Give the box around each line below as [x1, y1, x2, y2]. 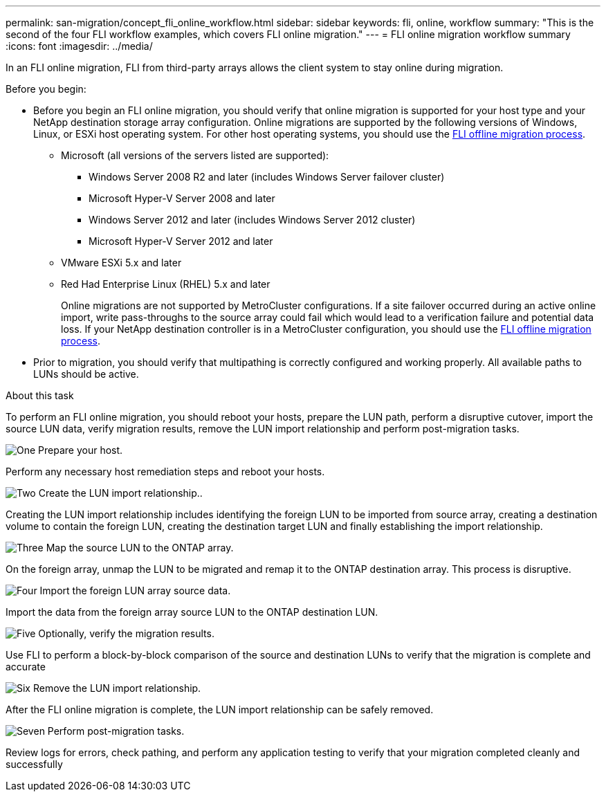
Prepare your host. [38, 444, 123, 456]
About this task [6, 390, 74, 401]
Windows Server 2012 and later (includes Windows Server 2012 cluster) [89, 214, 416, 226]
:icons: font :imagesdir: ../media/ [6, 40, 153, 52]
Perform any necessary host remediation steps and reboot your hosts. [6, 466, 325, 477]
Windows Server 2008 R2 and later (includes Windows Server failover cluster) [89, 171, 445, 183]
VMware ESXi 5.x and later [61, 257, 182, 268]
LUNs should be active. [33, 368, 139, 380]
